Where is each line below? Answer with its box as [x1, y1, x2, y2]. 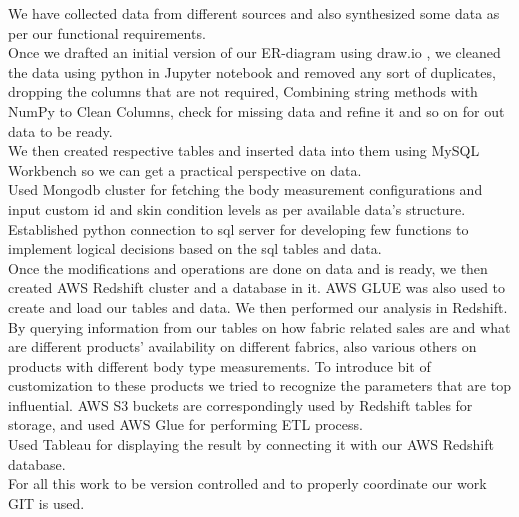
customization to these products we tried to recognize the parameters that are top [8, 375, 511, 396]
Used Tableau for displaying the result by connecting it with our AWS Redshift [8, 434, 494, 455]
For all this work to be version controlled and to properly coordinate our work [8, 473, 487, 494]
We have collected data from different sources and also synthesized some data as [8, 3, 500, 23]
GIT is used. [8, 492, 85, 513]
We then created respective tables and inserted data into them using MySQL [8, 140, 480, 161]
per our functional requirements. [8, 22, 206, 43]
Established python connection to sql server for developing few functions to [8, 218, 469, 239]
